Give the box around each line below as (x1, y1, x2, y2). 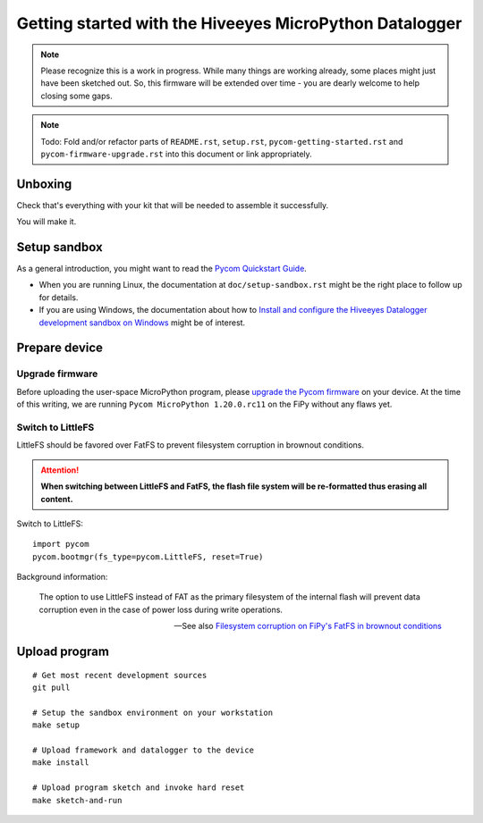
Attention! (40, 465, 80, 475)
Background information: (16, 572, 108, 583)
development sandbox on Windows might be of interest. (38, 317, 246, 328)
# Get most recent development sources (32, 670, 208, 680)
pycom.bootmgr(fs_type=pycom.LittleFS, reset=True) (32, 551, 264, 562)
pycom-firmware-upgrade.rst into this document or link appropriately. (40, 148, 312, 159)
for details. (38, 291, 79, 303)
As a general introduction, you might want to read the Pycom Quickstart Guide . (16, 264, 308, 274)
